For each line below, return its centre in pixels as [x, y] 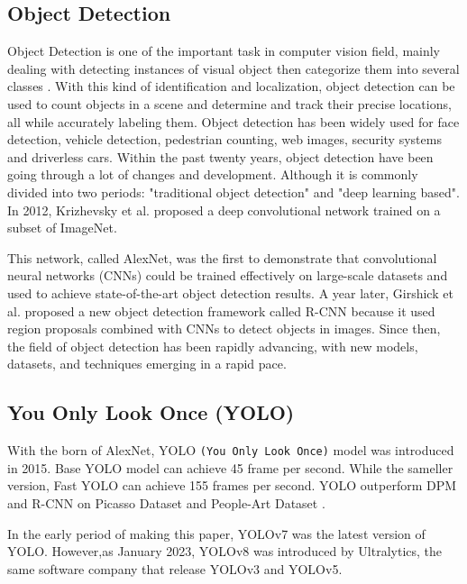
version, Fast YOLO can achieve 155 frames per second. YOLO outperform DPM [232, 485]
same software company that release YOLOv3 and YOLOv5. [175, 568]
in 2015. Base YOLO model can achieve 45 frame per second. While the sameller [230, 467]
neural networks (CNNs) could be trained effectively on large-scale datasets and [228, 275]
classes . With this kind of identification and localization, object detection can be [231, 86]
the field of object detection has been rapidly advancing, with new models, [213, 346]
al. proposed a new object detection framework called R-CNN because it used [221, 310]
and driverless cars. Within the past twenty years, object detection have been [220, 156]
